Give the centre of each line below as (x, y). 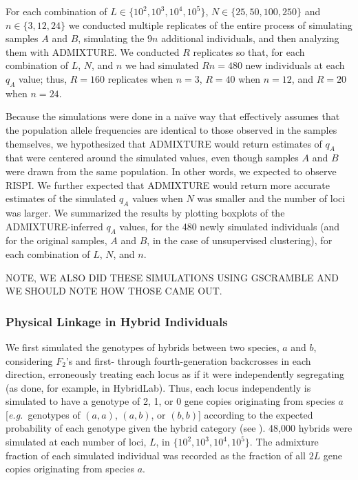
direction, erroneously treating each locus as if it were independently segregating (175, 374)
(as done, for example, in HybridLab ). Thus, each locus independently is (158, 387)
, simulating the (111, 38)
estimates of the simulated (61, 198)
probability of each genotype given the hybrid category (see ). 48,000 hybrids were (179, 428)
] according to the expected (256, 414)
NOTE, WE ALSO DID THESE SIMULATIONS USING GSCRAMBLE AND (172, 277)
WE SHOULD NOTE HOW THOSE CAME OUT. (114, 291)
